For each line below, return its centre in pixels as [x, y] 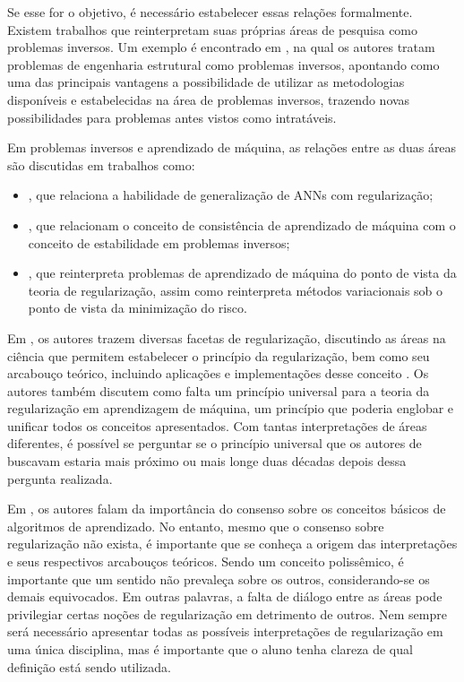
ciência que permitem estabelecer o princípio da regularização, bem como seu [219, 355]
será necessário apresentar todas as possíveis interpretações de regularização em [225, 631]
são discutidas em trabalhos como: [101, 164]
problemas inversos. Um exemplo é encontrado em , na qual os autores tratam [221, 47]
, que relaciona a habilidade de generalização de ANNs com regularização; [231, 195]
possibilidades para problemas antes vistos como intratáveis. [172, 117]
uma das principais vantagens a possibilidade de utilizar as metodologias [206, 82]
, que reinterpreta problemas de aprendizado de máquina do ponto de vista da [242, 273]
